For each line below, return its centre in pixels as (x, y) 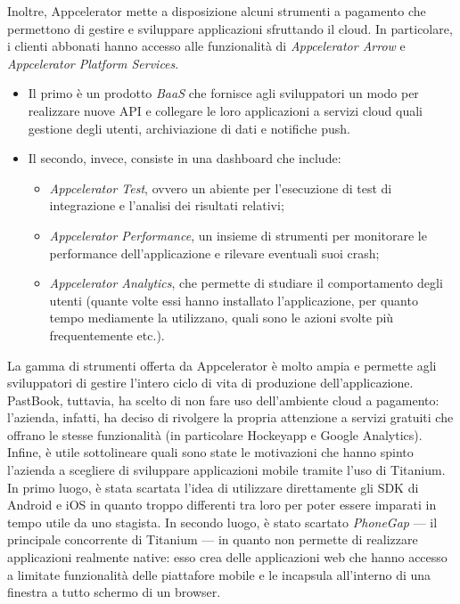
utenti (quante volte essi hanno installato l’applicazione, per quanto (234, 300)
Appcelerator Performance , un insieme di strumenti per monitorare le (238, 235)
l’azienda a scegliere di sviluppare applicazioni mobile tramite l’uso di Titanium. (226, 470)
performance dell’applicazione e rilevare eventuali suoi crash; (214, 253)
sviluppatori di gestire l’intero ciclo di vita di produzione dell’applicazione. (210, 383)
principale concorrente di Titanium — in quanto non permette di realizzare (213, 539)
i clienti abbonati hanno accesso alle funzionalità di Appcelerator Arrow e (206, 46)
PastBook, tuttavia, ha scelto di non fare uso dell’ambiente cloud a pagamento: (223, 400)
